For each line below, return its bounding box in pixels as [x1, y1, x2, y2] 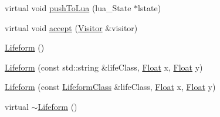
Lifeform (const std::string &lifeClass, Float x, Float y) [5, 61, 203, 73]
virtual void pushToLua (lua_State [5, 2, 131, 14]
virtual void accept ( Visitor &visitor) [5, 21, 138, 34]
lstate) [138, 2, 161, 14]
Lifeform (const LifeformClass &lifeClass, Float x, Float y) [5, 81, 216, 93]
